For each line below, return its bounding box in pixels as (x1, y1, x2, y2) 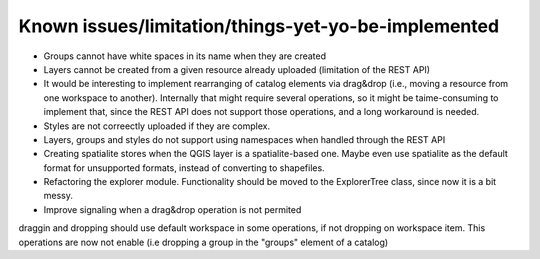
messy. (43, 190, 74, 202)
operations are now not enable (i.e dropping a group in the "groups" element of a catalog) (18, 236, 389, 248)
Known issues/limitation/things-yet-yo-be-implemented (18, 15, 500, 37)
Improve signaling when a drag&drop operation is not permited (43, 203, 302, 215)
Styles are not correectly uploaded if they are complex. (43, 120, 271, 132)
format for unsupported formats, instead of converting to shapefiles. (43, 161, 325, 174)
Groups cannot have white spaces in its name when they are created (43, 50, 327, 62)
